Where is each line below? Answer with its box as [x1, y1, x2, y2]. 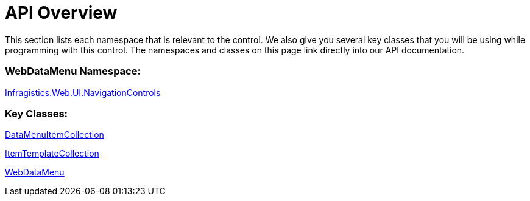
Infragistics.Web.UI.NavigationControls [5, 87, 161, 98]
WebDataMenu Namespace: [5, 65, 141, 78]
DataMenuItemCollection [5, 129, 104, 140]
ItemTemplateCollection [5, 148, 99, 159]
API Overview [5, 2, 118, 23]
